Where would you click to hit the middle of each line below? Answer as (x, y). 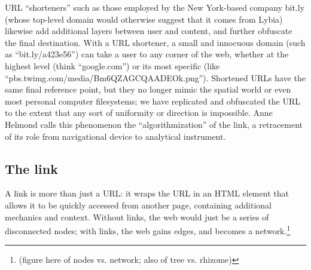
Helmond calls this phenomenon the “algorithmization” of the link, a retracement (154, 124)
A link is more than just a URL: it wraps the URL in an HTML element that (147, 193)
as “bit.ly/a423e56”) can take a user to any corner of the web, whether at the (147, 54)
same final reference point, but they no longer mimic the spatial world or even (148, 89)
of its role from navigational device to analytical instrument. (115, 136)
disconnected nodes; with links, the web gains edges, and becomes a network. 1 (148, 230)
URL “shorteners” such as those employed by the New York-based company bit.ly (155, 7)
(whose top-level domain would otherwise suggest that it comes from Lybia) (144, 19)
